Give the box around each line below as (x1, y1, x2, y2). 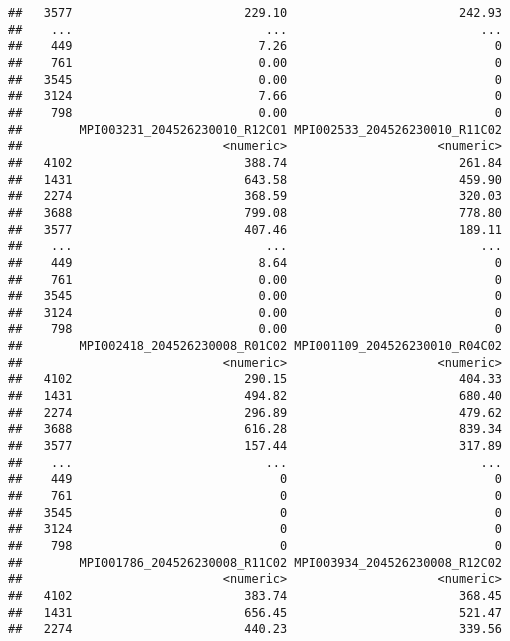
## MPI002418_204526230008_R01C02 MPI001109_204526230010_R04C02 (8, 339, 502, 354)
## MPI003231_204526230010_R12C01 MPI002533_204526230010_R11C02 (8, 122, 502, 137)
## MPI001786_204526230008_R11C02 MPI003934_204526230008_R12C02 (8, 555, 502, 570)
